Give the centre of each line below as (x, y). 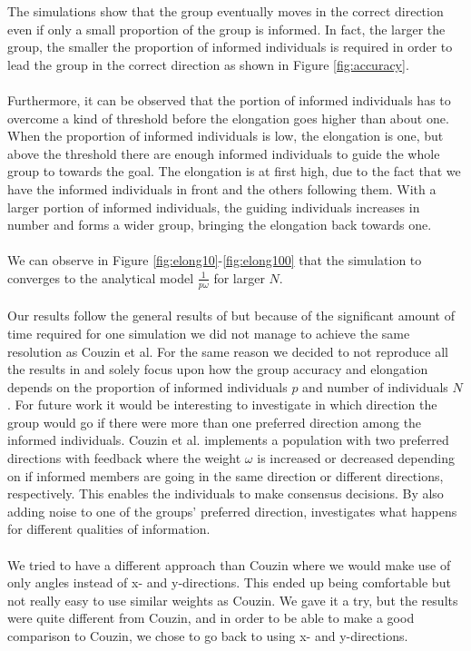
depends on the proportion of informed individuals (147, 386)
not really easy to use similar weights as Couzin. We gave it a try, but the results (233, 600)
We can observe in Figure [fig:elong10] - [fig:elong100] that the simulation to (215, 260)
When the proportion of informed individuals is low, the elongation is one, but (226, 136)
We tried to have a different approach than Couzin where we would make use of (229, 564)
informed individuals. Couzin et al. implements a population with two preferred (228, 440)
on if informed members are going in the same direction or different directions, (226, 475)
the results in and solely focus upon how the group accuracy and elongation (218, 369)
